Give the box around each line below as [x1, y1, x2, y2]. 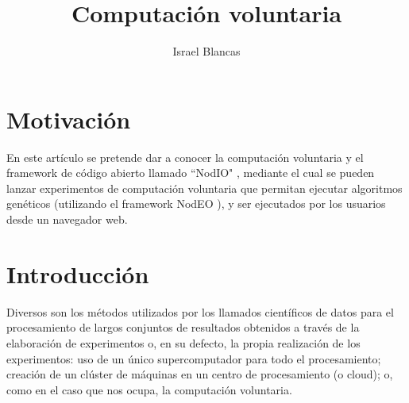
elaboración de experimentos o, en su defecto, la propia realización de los [6, 334, 361, 351]
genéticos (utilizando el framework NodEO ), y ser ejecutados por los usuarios [6, 195, 386, 212]
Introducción [6, 257, 149, 290]
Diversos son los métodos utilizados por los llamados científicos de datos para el [6, 303, 394, 320]
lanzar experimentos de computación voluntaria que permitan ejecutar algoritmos [6, 179, 403, 196]
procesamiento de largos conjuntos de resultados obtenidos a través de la [6, 319, 360, 336]
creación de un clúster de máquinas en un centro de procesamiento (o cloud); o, [6, 366, 393, 382]
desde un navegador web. [6, 211, 128, 228]
